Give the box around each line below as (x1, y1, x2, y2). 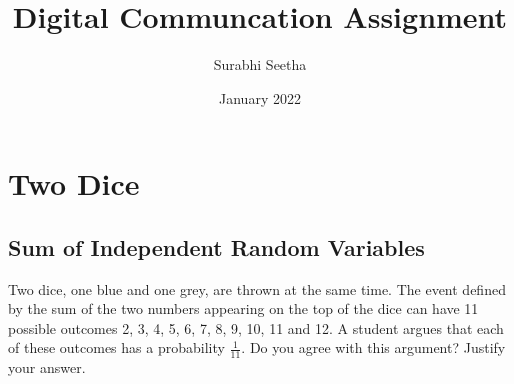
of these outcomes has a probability (8, 337, 225, 358)
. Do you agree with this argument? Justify (241, 337, 506, 358)
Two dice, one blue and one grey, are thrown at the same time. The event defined (8, 278, 506, 299)
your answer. (8, 357, 86, 378)
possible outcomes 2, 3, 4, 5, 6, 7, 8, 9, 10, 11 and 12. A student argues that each (8, 317, 504, 338)
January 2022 (219, 87, 301, 108)
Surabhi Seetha (213, 54, 307, 75)
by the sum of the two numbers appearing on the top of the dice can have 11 (8, 298, 479, 319)
